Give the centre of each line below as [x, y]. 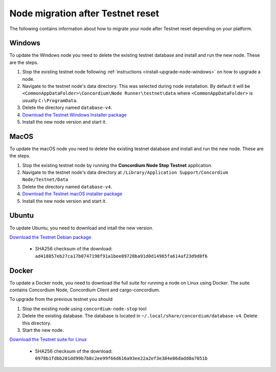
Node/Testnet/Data [45, 180]
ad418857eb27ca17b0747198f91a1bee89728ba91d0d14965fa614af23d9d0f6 [121, 256]
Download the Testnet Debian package [50, 237]
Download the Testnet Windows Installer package [75, 114]
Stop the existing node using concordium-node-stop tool [84, 309]
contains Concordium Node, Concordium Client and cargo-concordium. [85, 290]
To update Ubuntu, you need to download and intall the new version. [81, 228]
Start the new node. [43, 330]
